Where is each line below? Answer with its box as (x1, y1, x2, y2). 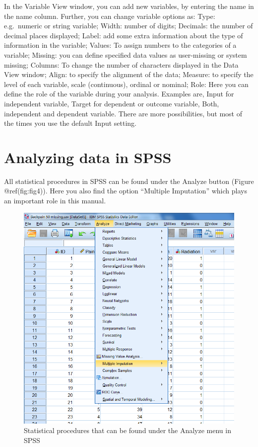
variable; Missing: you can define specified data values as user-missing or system (4, 49, 247, 60)
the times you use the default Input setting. (4, 118, 137, 128)
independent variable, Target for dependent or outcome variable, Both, (4, 98, 219, 108)
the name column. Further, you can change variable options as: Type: (4, 10, 215, 21)
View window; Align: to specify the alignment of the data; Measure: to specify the (4, 69, 254, 80)
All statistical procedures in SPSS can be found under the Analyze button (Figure (4, 176, 254, 186)
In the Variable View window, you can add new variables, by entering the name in (4, 1, 254, 11)
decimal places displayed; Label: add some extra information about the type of (4, 30, 243, 40)
